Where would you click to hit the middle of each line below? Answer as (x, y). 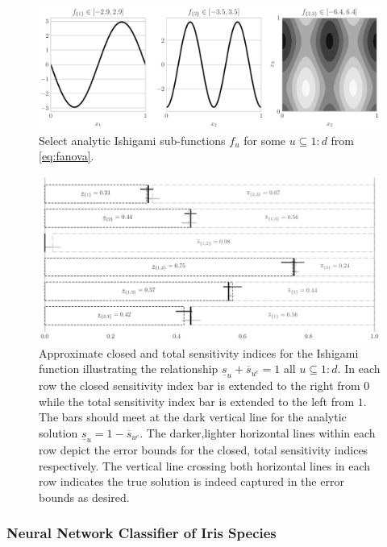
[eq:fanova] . (67, 156)
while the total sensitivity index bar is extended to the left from (197, 401)
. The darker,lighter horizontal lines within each (258, 432)
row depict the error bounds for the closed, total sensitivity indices (204, 449)
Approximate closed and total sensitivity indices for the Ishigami (199, 352)
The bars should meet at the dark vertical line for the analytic (193, 417)
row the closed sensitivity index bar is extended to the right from (200, 385)
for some (265, 140)
